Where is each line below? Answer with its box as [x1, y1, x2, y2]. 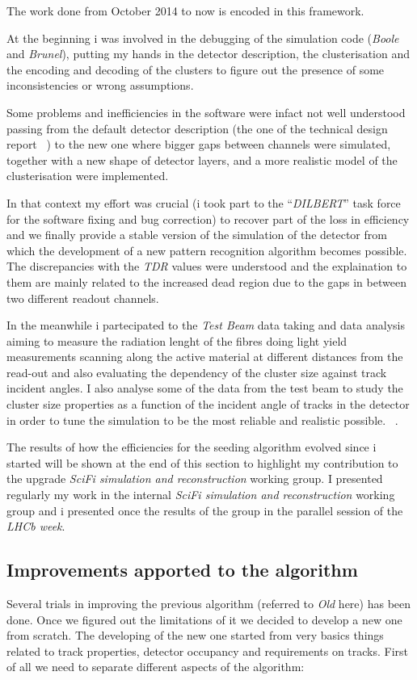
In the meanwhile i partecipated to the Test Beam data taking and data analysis [6, 317, 405, 334]
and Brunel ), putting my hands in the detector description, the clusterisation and [6, 45, 410, 62]
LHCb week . [6, 518, 65, 535]
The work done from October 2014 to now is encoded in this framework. [6, 2, 364, 19]
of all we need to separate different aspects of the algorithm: [6, 658, 305, 675]
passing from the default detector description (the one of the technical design [6, 120, 388, 136]
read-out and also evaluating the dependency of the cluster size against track [6, 363, 387, 380]
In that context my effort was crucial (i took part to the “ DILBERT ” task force [6, 194, 401, 211]
